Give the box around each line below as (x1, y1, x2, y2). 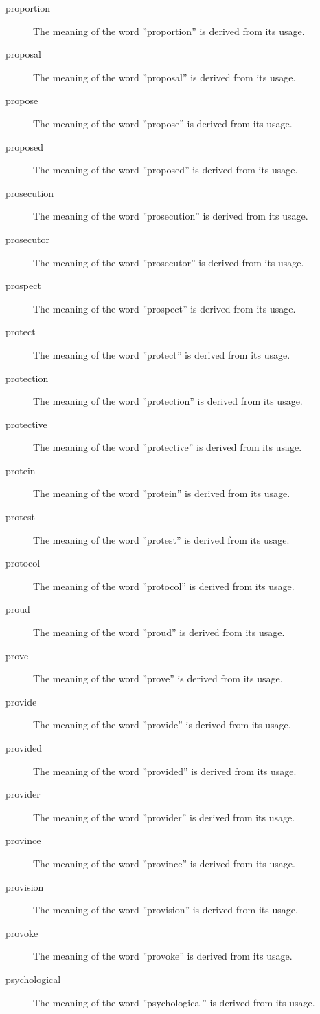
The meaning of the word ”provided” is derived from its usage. (33, 763, 297, 778)
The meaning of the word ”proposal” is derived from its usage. (33, 70, 296, 84)
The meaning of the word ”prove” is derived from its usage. (33, 671, 283, 686)
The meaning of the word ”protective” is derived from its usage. (33, 440, 302, 454)
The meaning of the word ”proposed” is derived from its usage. (33, 162, 298, 177)
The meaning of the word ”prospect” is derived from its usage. (33, 301, 296, 315)
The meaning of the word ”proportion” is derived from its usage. (33, 23, 305, 38)
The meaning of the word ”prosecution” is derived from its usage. (33, 209, 308, 223)
